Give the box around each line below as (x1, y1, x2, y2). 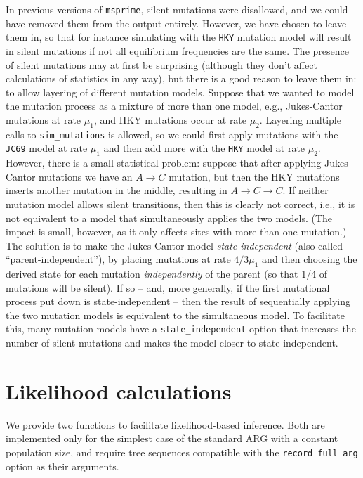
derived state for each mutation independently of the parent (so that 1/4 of (6, 266, 328, 281)
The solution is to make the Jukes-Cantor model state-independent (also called (6, 238, 343, 252)
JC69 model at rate (6, 141, 88, 155)
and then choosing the (262, 252, 357, 266)
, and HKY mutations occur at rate (93, 112, 247, 127)
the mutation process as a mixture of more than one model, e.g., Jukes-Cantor (6, 98, 343, 113)
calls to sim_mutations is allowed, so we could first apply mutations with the (6, 127, 338, 141)
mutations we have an (39, 169, 133, 183)
